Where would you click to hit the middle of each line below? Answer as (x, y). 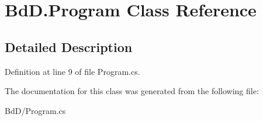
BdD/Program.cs (35, 110)
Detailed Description (69, 46)
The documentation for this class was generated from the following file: (132, 91)
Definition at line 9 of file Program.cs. (72, 71)
